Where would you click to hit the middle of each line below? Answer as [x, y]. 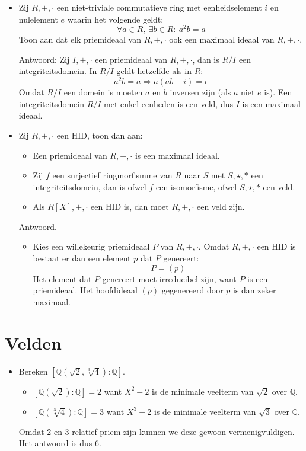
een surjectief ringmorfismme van [112, 175]
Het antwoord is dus [55, 443]
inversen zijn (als [200, 92]
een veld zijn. [221, 207]
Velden [33, 342]
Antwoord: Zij [44, 59]
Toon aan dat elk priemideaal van [80, 39]
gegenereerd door [192, 290]
